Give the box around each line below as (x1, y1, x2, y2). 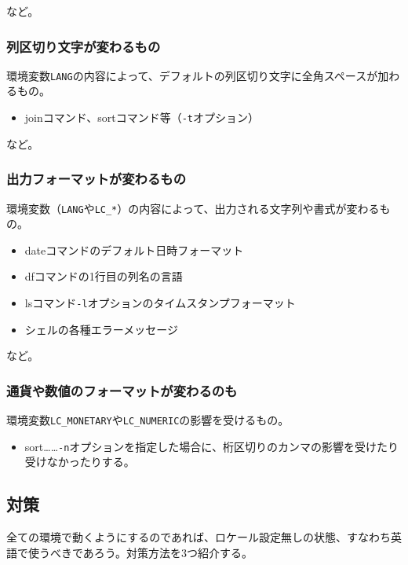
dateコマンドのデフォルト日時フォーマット (24, 241, 244, 258)
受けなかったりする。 (24, 453, 135, 470)
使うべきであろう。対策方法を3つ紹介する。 (27, 544, 253, 560)
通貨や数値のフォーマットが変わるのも (6, 380, 238, 400)
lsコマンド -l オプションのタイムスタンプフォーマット (24, 294, 296, 310)
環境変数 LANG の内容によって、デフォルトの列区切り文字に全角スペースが (6, 67, 378, 83)
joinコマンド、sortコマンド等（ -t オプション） (24, 109, 259, 126)
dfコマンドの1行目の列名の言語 (24, 268, 183, 284)
